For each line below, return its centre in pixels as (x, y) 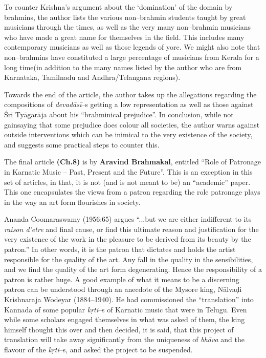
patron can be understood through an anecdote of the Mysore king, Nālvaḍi (123, 289)
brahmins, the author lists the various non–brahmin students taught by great (125, 17)
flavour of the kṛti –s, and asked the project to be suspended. (98, 349)
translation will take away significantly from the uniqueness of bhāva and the (124, 339)
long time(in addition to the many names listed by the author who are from (123, 67)
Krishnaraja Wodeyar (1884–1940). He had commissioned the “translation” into (129, 299)
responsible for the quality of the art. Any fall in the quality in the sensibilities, (129, 259)
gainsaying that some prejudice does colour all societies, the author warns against (132, 124)
